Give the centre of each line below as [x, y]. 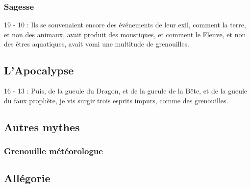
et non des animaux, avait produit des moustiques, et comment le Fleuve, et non [125, 34]
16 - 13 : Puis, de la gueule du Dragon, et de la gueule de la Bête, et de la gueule [126, 91]
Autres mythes [42, 127]
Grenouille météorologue [53, 151]
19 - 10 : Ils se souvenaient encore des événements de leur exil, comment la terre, [125, 25]
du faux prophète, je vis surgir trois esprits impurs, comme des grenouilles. [116, 100]
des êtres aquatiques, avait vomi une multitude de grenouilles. [97, 44]
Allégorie [27, 178]
